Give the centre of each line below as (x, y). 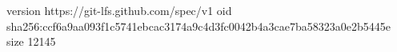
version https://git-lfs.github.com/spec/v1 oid (119, 10)
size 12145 (31, 41)
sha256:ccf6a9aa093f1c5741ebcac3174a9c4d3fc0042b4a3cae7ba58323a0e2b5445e (198, 26)
